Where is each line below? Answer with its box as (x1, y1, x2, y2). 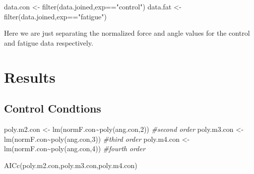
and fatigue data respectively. (4, 37, 93, 48)
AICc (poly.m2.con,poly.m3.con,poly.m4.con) (4, 160, 137, 170)
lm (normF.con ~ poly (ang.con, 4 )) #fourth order (4, 143, 145, 154)
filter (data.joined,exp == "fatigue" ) (4, 11, 107, 21)
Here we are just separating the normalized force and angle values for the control (4, 28, 250, 38)
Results (4, 66, 56, 87)
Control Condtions (4, 101, 101, 116)
